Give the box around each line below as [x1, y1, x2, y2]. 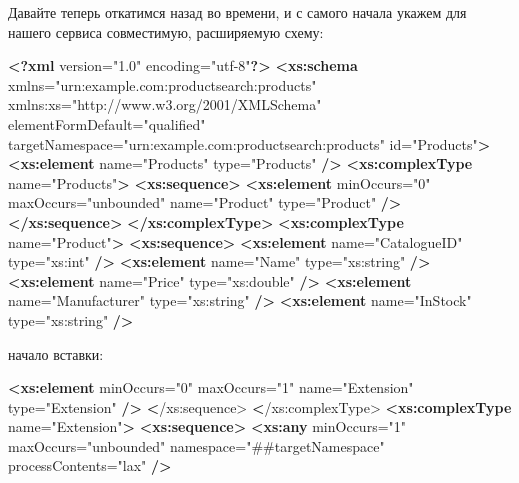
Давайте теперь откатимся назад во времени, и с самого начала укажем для [8, 2, 467, 22]
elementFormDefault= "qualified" [8, 113, 206, 134]
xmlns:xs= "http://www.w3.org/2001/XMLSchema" [8, 94, 322, 115]
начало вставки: [8, 343, 104, 364]
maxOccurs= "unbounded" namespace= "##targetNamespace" [8, 435, 385, 456]
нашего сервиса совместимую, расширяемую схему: [8, 21, 324, 42]
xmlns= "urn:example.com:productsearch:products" [8, 74, 317, 95]
